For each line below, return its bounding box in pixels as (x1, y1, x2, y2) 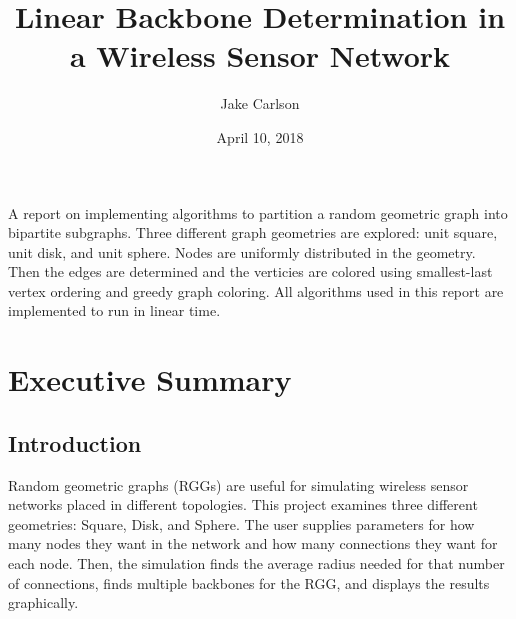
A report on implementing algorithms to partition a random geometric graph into (8, 202, 508, 223)
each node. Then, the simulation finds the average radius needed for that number (8, 553, 505, 574)
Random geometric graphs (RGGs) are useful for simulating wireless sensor (8, 474, 469, 495)
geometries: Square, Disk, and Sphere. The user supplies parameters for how (8, 513, 475, 534)
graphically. (8, 592, 79, 613)
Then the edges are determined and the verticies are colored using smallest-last (8, 261, 493, 282)
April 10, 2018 (216, 126, 304, 147)
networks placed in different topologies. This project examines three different (8, 494, 478, 515)
